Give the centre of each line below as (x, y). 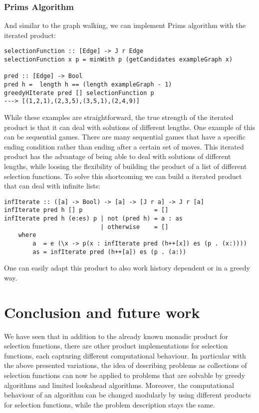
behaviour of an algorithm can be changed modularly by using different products (128, 395)
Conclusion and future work (102, 312)
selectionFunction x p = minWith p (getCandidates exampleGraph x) (119, 60)
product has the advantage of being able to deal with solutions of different (118, 156)
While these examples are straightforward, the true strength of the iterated (119, 117)
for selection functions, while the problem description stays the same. (110, 404)
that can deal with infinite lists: (52, 186)
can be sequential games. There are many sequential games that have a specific (125, 137)
